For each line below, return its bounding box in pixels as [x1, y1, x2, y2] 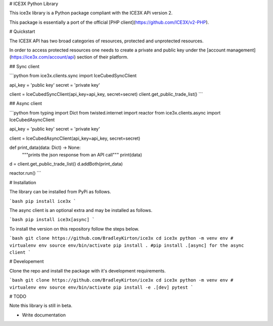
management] [226, 47, 256, 53]
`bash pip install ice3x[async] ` [9, 217, 95, 223]
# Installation [9, 179, 36, 185]
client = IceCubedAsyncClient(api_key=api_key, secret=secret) [9, 135, 141, 141]
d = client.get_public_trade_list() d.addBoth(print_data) [9, 161, 123, 167]
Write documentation [22, 312, 66, 318]
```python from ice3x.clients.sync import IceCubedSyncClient [9, 73, 137, 79]
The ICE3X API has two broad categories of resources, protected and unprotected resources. [9, 38, 204, 44]
